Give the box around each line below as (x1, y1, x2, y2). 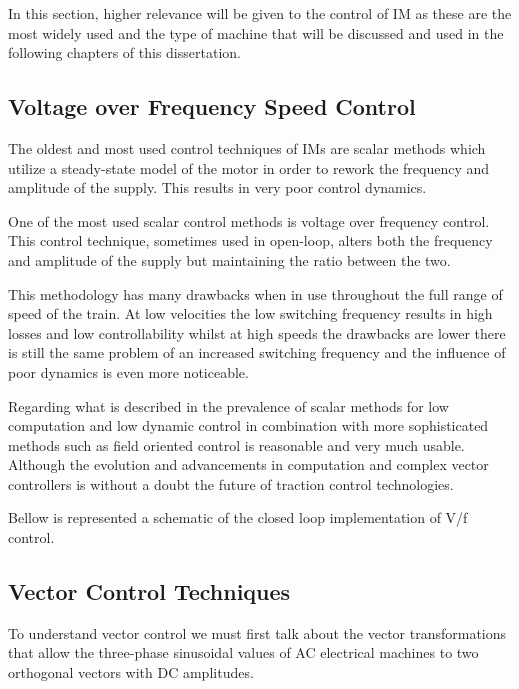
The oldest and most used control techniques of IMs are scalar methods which (8, 137, 486, 158)
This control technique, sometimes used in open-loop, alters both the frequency (8, 230, 493, 251)
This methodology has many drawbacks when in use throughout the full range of (8, 283, 503, 304)
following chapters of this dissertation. (8, 42, 241, 63)
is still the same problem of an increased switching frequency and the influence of (8, 342, 506, 363)
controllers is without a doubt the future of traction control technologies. (8, 473, 454, 494)
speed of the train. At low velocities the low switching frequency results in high (8, 303, 493, 324)
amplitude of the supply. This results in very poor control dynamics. (8, 177, 427, 198)
